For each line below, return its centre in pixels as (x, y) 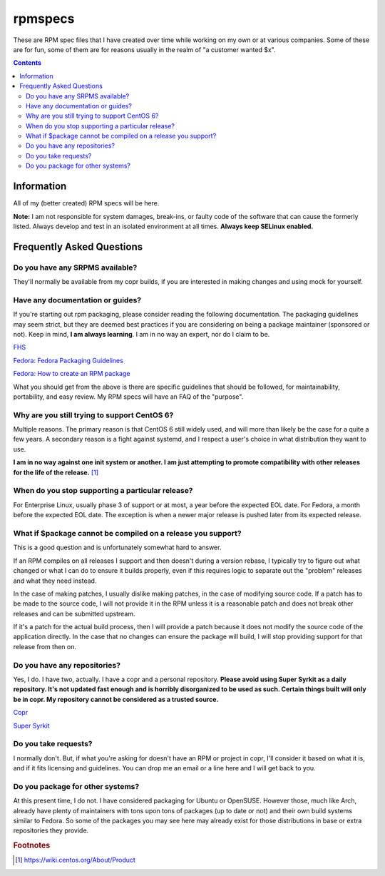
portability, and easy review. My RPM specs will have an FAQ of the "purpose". (128, 397)
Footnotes (32, 845)
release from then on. (45, 646)
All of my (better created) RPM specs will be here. (86, 203)
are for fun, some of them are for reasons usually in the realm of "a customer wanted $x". (144, 49)
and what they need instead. (55, 581)
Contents (27, 63)
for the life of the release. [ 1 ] (56, 472)
